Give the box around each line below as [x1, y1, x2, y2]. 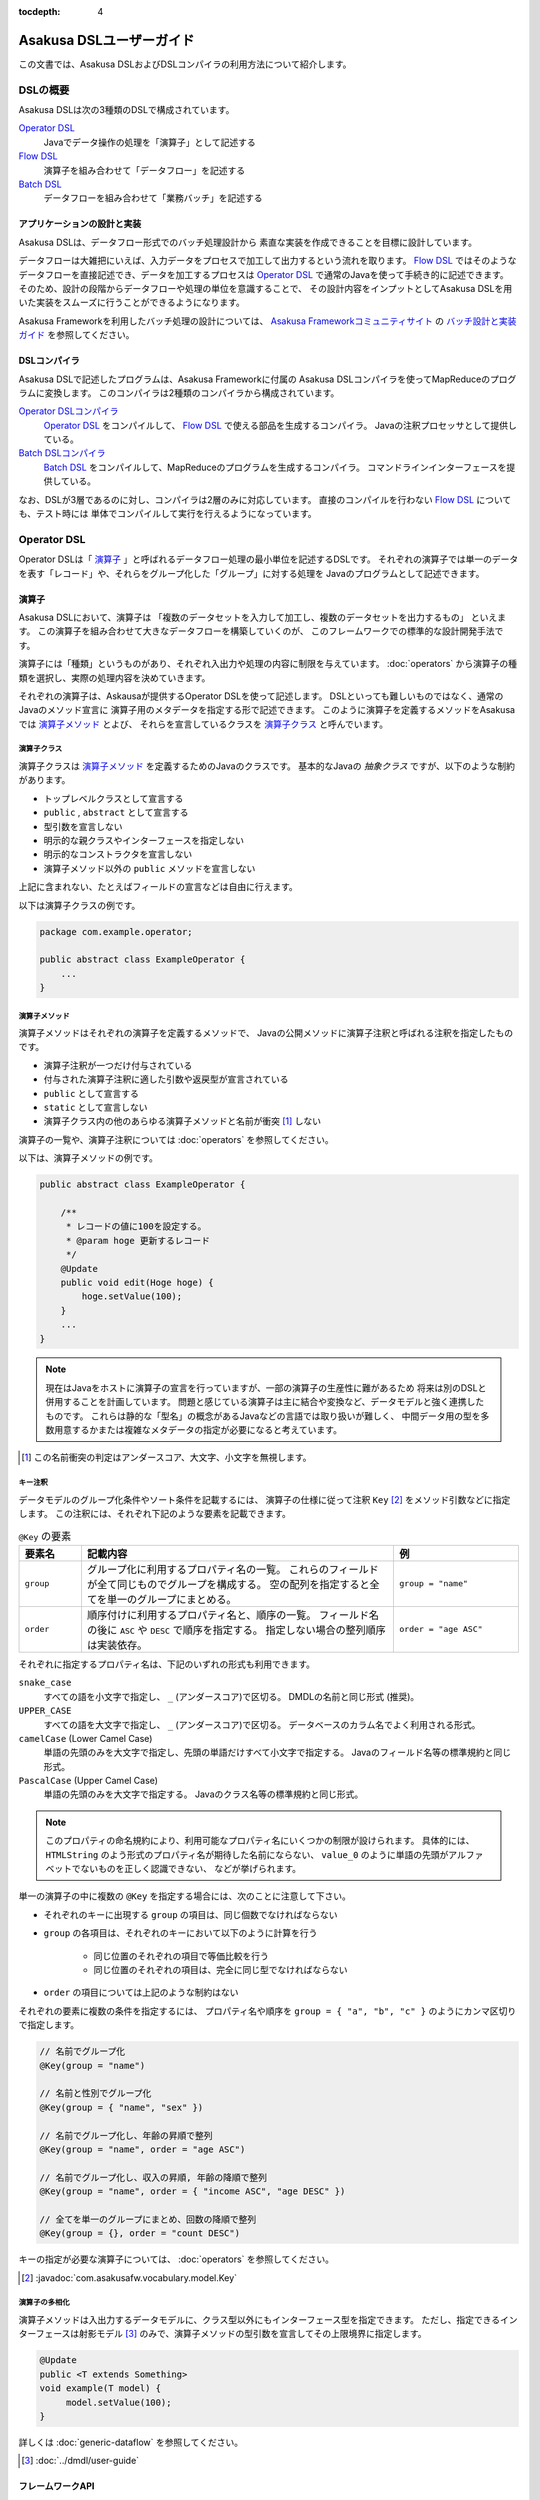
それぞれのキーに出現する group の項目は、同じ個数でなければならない [43, 1908, 339, 1920]
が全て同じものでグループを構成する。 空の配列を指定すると [86, 1577, 370, 1591]
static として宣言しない [43, 1101, 149, 1114]
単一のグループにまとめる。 [106, 1592, 237, 1606]
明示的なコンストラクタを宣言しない [43, 848, 193, 860]
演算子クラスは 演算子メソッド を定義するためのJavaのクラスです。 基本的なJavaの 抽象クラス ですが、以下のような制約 [18, 760, 515, 772]
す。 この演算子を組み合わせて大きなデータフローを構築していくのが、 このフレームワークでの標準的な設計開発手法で [18, 625, 504, 637]
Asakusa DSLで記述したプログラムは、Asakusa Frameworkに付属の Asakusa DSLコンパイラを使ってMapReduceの [18, 373, 490, 385]
